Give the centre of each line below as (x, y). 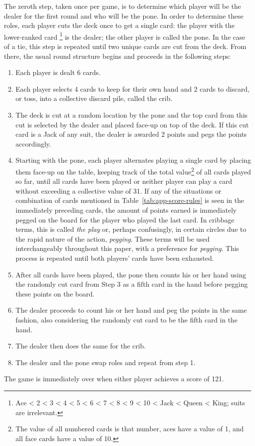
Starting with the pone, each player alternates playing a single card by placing (133, 160)
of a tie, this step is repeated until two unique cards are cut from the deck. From (125, 46)
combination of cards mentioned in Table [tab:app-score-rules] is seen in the (130, 200)
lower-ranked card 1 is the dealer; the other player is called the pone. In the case (125, 36)
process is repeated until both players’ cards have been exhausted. (115, 258)
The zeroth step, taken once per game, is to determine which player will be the (123, 6)
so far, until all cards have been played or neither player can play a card (124, 181)
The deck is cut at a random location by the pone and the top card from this (131, 115)
